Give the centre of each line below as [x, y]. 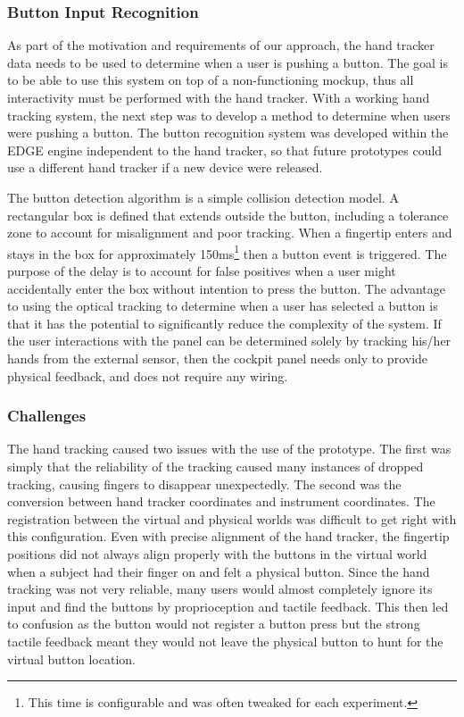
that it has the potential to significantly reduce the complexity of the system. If [224, 323]
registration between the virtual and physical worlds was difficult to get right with [232, 518]
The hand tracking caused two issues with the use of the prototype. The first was [229, 449]
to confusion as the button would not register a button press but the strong [214, 624]
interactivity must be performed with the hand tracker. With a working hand [219, 97]
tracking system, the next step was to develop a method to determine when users [229, 115]
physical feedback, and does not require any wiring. [148, 375]
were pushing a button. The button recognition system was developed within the [228, 133]
